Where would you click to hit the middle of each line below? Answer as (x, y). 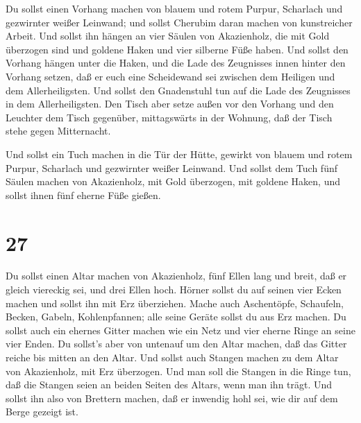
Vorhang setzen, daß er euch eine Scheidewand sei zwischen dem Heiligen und (170, 76)
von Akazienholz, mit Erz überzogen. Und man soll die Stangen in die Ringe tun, (178, 371)
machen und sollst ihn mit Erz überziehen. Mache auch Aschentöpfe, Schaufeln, (175, 303)
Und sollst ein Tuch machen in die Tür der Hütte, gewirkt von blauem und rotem (179, 154)
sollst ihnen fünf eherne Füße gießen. (83, 195)
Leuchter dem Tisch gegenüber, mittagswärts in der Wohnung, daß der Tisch (169, 117)
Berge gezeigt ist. (42, 412)
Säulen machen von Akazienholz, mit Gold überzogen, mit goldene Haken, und (173, 181)
